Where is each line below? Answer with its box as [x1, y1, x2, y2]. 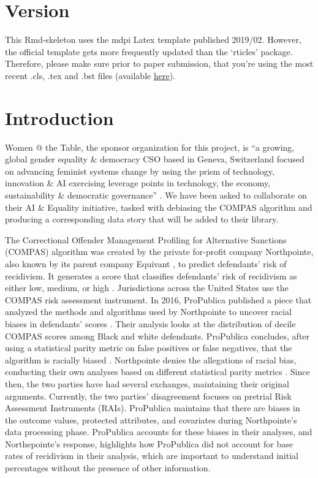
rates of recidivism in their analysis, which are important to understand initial [5, 449, 298, 462]
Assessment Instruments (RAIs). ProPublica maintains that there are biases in [5, 401, 300, 414]
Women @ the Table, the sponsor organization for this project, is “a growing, [5, 140, 295, 153]
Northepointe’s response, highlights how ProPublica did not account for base [5, 437, 293, 450]
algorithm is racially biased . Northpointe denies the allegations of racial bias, [5, 353, 297, 366]
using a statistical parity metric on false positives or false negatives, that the [5, 341, 292, 354]
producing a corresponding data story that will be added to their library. [5, 213, 279, 226]
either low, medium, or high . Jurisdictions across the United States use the [5, 281, 289, 294]
